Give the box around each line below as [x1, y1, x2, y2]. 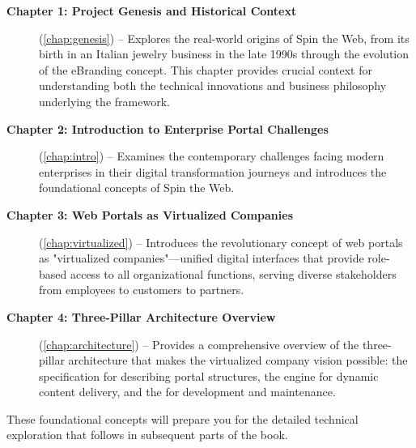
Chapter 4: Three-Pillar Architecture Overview [6, 308, 276, 325]
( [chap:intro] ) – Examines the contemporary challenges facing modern [39, 147, 384, 164]
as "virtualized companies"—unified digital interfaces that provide [39, 250, 364, 267]
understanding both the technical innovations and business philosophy [39, 77, 387, 94]
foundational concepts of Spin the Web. [39, 179, 235, 196]
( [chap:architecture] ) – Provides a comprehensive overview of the [39, 335, 359, 352]
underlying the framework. [39, 92, 170, 109]
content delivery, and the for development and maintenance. [39, 383, 336, 400]
